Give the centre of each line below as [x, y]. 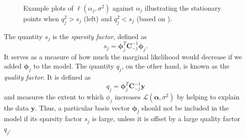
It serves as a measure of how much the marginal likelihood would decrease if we [123, 56]
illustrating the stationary [183, 8]
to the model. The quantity [74, 66]
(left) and [98, 18]
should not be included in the [185, 107]
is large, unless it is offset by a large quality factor [166, 118]
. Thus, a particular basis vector [82, 107]
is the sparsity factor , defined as [100, 36]
